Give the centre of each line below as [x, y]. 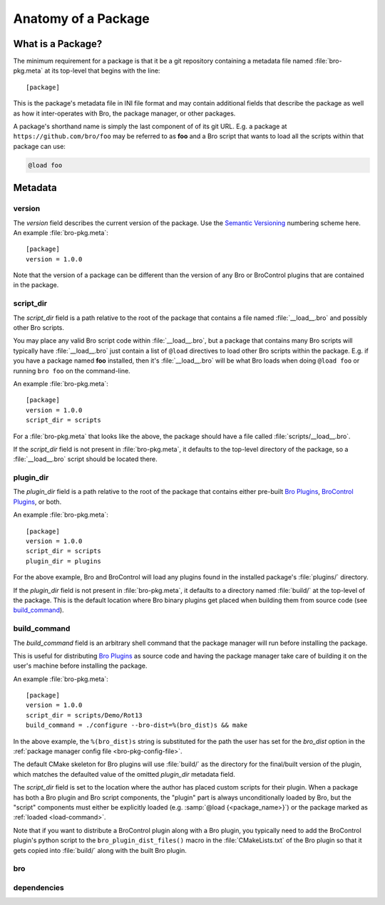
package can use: [39, 146]
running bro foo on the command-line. [72, 371]
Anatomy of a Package [81, 19]
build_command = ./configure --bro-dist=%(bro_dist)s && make [137, 725]
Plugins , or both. [37, 502]
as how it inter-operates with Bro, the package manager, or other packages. [124, 113]
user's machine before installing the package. [80, 666]
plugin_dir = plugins [63, 561]
